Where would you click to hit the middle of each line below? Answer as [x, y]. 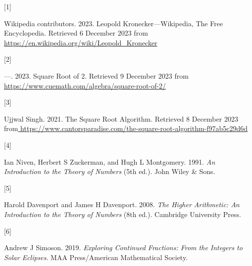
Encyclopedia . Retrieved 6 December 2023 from [76, 33]
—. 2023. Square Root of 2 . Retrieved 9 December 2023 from [96, 75]
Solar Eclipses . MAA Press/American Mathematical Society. [96, 257]
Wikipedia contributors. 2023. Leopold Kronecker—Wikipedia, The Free [114, 23]
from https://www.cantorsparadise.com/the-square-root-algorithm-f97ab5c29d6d [126, 128]
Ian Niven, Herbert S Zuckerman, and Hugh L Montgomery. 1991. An [110, 161]
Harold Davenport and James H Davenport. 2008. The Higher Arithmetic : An [122, 204]
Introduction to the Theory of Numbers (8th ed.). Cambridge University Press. [123, 214]
